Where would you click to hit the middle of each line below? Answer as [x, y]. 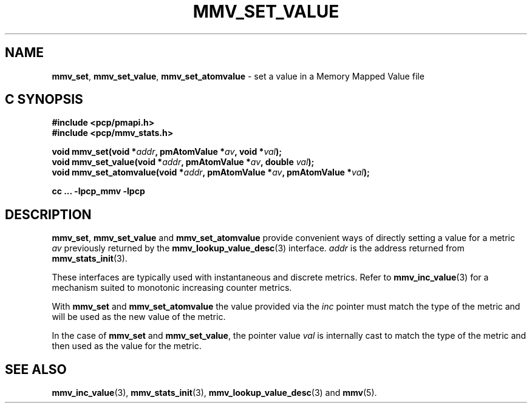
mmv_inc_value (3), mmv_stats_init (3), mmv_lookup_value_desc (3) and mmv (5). [214, 393]
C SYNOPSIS [44, 100]
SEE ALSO [36, 369]
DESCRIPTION [48, 214]
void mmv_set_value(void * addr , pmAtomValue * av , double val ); [183, 162]
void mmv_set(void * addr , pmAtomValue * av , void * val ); [167, 152]
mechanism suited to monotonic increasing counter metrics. [172, 288]
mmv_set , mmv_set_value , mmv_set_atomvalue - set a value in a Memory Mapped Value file [238, 76]
